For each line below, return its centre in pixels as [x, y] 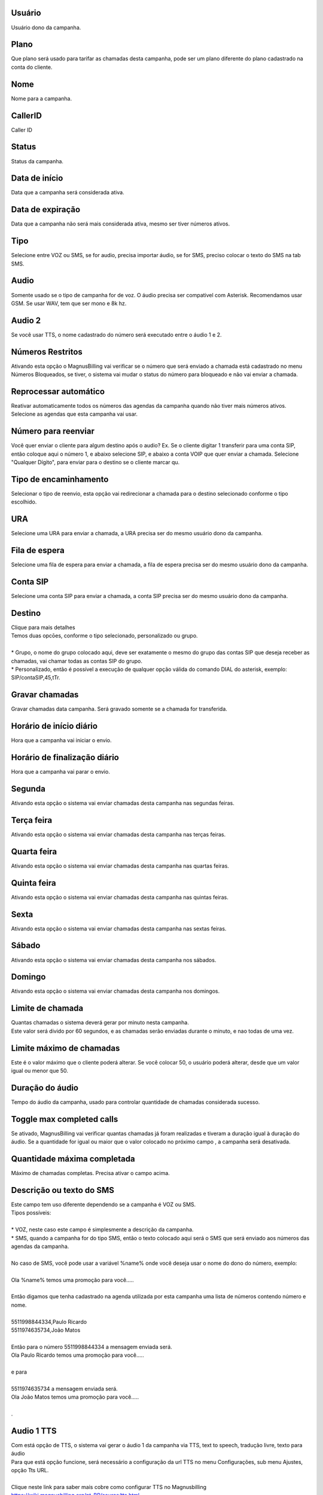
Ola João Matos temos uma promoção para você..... [75, 1397]
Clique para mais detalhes [43, 627]
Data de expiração [46, 210]
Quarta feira [34, 851]
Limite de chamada [47, 1009]
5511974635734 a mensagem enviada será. [64, 1389]
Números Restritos [47, 352]
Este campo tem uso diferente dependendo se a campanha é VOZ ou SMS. [103, 1204]
